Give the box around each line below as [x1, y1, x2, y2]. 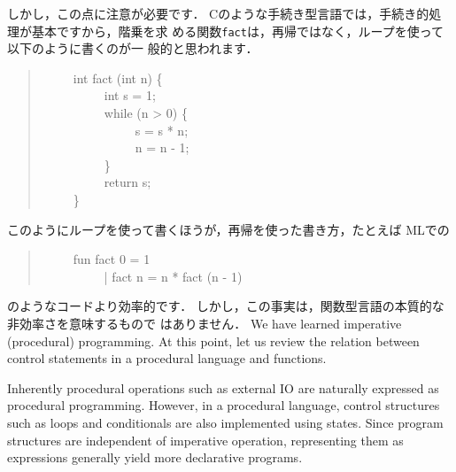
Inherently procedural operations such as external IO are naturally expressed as [7, 378, 439, 397]
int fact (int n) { [73, 68, 163, 87]
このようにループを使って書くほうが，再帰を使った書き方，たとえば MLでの [7, 220, 450, 238]
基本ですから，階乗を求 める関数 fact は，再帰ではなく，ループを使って [31, 21, 444, 40]
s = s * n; [135, 120, 189, 139]
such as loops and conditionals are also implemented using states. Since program [7, 413, 444, 431]
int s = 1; [104, 86, 156, 104]
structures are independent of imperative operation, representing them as [7, 430, 404, 449]
